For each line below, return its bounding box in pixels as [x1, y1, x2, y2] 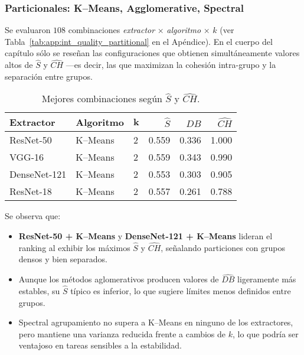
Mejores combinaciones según [41, 92, 162, 106]
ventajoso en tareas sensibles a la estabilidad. [18, 339, 182, 351]
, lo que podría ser [232, 327, 299, 340]
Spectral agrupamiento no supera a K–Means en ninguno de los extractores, [18, 316, 293, 328]
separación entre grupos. [5, 70, 93, 82]
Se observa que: [5, 210, 61, 222]
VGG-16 [9, 150, 44, 164]
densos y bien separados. [18, 253, 107, 265]
